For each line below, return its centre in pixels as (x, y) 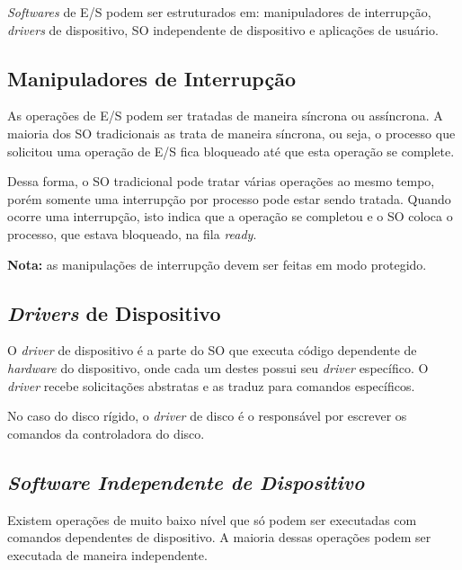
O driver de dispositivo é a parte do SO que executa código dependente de (212, 350)
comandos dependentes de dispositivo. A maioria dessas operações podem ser (219, 537)
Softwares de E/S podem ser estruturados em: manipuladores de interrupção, (219, 12)
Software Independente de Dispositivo (186, 481)
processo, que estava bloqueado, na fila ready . (132, 233)
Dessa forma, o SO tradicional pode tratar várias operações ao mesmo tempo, (221, 181)
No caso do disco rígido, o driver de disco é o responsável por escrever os (207, 416)
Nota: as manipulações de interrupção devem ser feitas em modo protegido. (217, 264)
